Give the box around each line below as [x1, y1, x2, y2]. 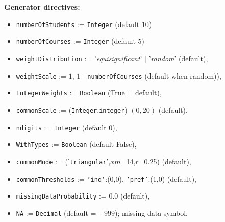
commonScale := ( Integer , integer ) [16, 104, 128, 115]
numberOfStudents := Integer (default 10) [16, 18, 152, 29]
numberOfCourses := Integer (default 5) [16, 36, 145, 46]
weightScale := [16, 70, 66, 81]
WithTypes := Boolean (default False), [16, 139, 137, 150]
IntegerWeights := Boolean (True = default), [16, 87, 162, 98]
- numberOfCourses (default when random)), [82, 70, 221, 81]
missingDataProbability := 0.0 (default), [16, 190, 150, 201]
